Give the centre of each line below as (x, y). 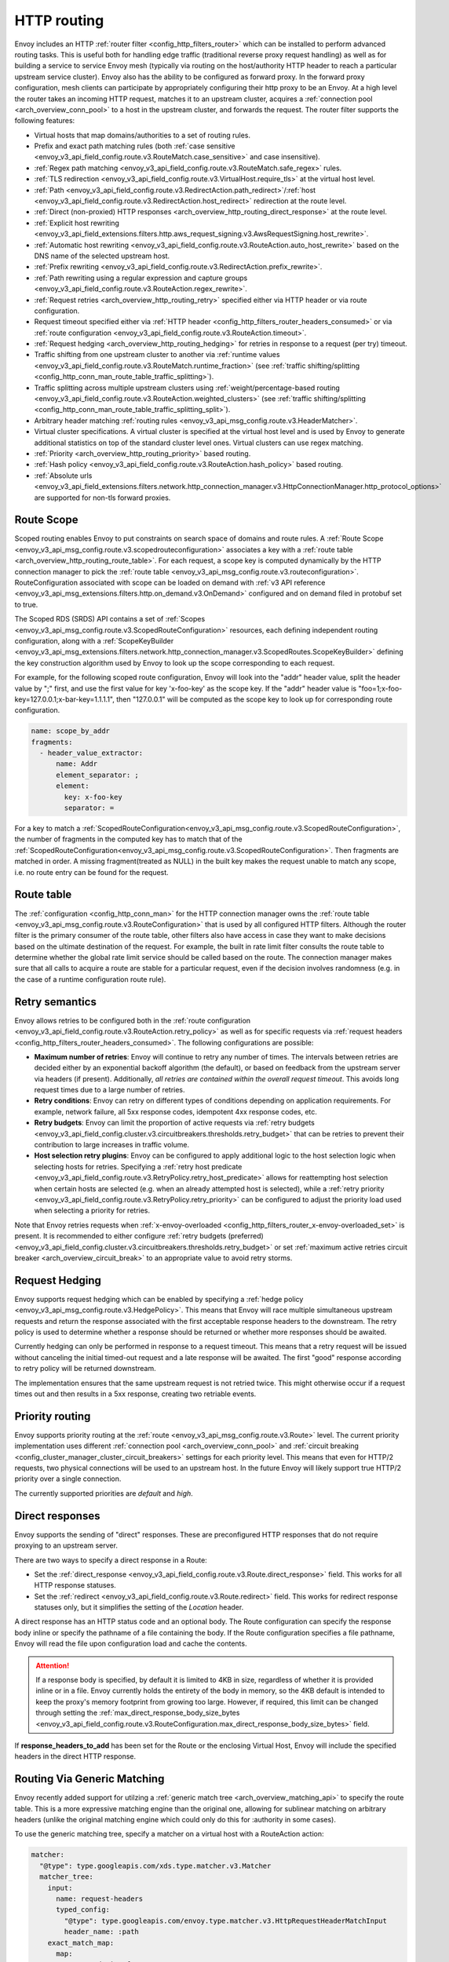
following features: (45, 121)
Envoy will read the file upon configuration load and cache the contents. (131, 1643)
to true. (26, 604)
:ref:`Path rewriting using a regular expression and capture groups (141, 278)
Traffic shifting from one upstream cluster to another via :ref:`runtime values (157, 355)
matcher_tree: (67, 1877)
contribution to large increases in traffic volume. (112, 1145)
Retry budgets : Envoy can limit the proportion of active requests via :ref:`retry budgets (175, 1123)
